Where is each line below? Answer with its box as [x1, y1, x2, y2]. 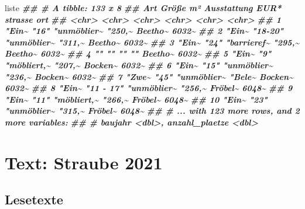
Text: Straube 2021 [5, 150, 163, 174]
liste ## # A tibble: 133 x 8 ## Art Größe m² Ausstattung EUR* [5, 2, 282, 13]
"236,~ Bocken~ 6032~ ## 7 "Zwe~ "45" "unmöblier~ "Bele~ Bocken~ [5, 70, 293, 82]
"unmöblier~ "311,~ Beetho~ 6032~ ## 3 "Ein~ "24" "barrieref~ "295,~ [5, 36, 300, 48]
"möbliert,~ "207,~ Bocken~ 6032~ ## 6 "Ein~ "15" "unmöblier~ [5, 58, 273, 71]
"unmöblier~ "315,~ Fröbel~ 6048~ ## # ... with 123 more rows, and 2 [5, 104, 300, 117]
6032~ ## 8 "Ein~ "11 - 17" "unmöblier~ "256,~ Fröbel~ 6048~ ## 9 [5, 82, 293, 94]
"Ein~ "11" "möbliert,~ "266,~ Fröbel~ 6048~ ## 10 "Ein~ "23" [5, 93, 268, 105]
